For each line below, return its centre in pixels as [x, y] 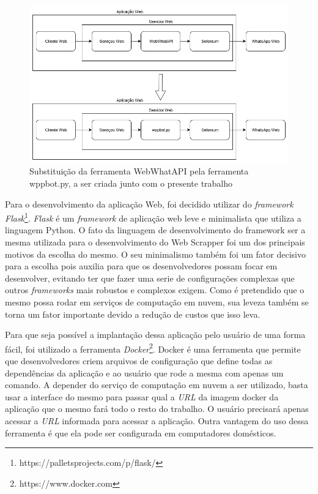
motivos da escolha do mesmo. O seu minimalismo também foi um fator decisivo [155, 254]
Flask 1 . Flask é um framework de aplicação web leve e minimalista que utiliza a [153, 217]
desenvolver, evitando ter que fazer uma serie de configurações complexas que [150, 278]
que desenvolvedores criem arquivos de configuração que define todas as [139, 361]
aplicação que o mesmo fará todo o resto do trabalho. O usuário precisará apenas [157, 409]
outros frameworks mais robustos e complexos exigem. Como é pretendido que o [155, 290]
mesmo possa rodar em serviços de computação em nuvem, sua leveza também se [157, 302]
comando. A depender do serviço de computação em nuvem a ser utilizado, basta [157, 385]
